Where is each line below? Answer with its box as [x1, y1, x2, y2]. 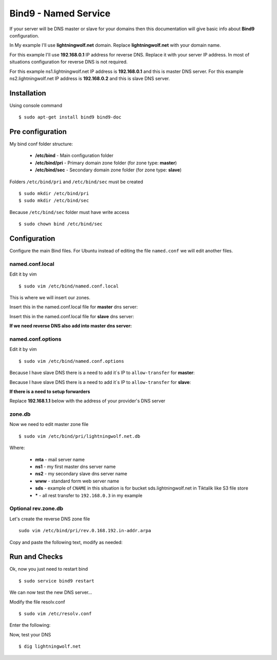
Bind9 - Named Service [9, 8, 111, 19]
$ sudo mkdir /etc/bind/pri [18, 190, 89, 197]
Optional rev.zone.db [9, 505, 64, 512]
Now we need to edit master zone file [9, 421, 89, 428]
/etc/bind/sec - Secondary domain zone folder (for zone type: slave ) [35, 167, 182, 173]
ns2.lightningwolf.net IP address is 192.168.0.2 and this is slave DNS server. [9, 75, 170, 82]
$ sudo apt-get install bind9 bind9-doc [18, 114, 122, 120]
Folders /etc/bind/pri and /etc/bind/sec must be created [9, 179, 144, 185]
